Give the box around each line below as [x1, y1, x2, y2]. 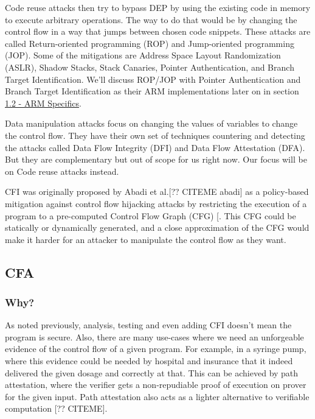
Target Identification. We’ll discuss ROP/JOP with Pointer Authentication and [5, 72, 301, 85]
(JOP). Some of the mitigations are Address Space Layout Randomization [5, 49, 281, 62]
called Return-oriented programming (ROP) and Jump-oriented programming [5, 37, 294, 49]
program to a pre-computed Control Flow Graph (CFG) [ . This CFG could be [5, 209, 296, 222]
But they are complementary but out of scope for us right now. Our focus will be [5, 153, 307, 166]
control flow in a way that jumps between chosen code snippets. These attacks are [5, 25, 311, 38]
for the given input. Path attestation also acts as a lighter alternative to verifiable [5, 390, 310, 403]
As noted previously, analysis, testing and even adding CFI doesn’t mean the [5, 319, 292, 331]
